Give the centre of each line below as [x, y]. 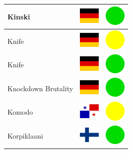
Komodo [20, 112]
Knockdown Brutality [40, 88]
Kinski [19, 16]
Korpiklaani [25, 136]
